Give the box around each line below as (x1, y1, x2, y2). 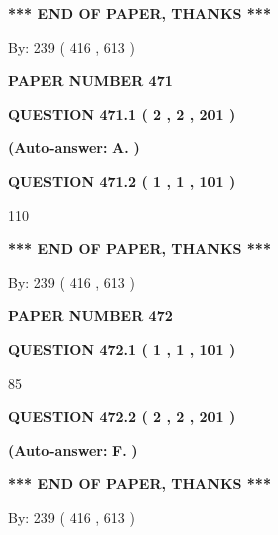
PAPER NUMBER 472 (8, 305, 173, 326)
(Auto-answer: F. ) (8, 439, 138, 460)
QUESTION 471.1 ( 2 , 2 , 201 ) (8, 103, 236, 124)
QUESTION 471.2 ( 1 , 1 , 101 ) (8, 170, 236, 191)
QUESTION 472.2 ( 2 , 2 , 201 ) (8, 406, 236, 427)
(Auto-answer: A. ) (8, 137, 140, 158)
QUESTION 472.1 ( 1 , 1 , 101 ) (8, 338, 236, 359)
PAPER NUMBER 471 (8, 70, 173, 91)
